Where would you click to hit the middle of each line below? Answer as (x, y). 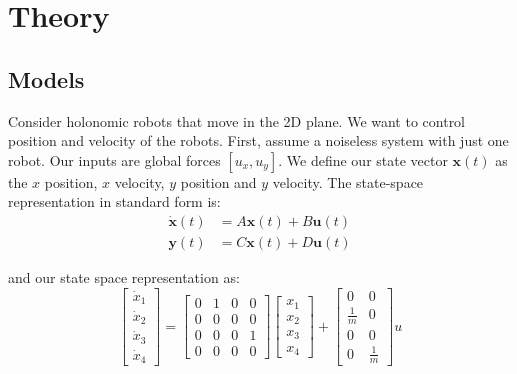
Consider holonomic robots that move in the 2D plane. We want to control (237, 120)
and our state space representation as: (124, 277)
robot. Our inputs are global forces (114, 159)
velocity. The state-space (348, 181)
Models (46, 78)
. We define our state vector (363, 159)
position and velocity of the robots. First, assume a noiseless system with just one (258, 140)
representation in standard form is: (114, 201)
